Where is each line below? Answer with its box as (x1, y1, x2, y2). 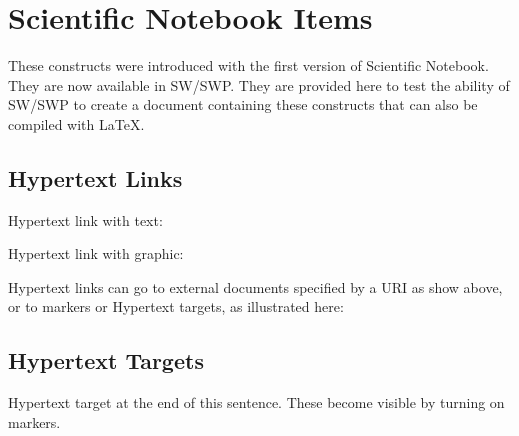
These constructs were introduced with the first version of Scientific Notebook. (8, 55, 489, 76)
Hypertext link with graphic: (8, 243, 184, 264)
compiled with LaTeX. (8, 113, 145, 134)
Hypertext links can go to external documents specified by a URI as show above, (8, 276, 503, 297)
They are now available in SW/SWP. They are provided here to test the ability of (8, 74, 510, 95)
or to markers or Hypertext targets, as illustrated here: (8, 296, 344, 317)
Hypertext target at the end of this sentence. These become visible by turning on (8, 392, 505, 413)
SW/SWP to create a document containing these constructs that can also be (8, 94, 478, 115)
